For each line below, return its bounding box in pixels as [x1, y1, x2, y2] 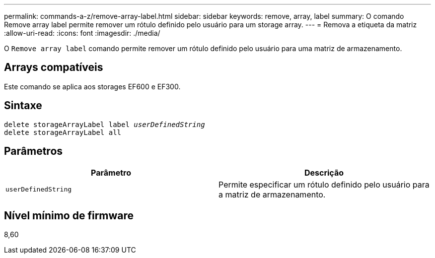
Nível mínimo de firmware [4, 209, 134, 222]
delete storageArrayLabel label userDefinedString [4, 120, 205, 129]
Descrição [304, 167, 344, 178]
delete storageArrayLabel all [4, 128, 122, 136]
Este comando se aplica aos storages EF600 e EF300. [4, 82, 181, 91]
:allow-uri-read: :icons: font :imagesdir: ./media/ [4, 29, 160, 37]
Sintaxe [4, 99, 42, 112]
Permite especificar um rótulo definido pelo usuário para [218, 179, 430, 190]
